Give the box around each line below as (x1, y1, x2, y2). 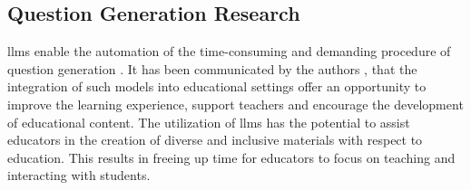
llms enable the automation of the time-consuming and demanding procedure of (7, 42, 451, 61)
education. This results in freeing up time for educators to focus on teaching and (7, 147, 456, 166)
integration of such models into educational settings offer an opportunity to (7, 77, 427, 96)
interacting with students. (7, 166, 151, 185)
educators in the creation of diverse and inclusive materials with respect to (7, 130, 423, 149)
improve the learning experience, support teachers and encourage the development (7, 94, 464, 113)
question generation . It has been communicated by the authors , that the (7, 59, 417, 78)
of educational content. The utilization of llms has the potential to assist (7, 112, 410, 131)
